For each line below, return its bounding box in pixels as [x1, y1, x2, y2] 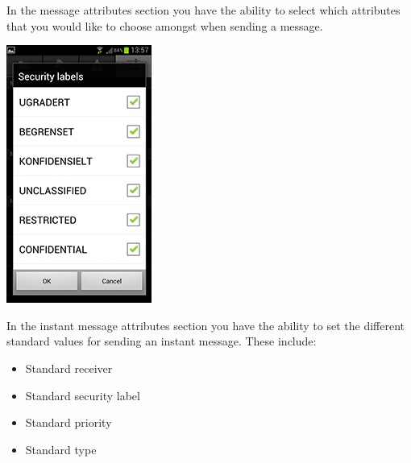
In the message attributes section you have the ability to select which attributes [6, 2, 401, 18]
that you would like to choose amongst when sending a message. [6, 17, 323, 34]
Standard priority [25, 414, 112, 431]
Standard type [25, 440, 97, 457]
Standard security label [25, 387, 140, 403]
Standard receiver [25, 359, 113, 376]
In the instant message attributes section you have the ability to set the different [6, 316, 405, 333]
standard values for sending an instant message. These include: [6, 333, 317, 349]
